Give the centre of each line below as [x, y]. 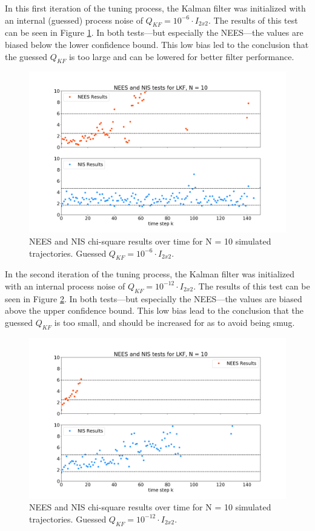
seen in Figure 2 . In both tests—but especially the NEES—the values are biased [154, 298]
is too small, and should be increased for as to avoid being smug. [174, 322]
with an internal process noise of [65, 286]
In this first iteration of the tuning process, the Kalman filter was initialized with [155, 8]
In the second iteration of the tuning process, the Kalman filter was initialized [150, 274]
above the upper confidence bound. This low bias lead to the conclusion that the [154, 310]
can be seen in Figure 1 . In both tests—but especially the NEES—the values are [154, 32]
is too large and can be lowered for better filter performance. [181, 56]
